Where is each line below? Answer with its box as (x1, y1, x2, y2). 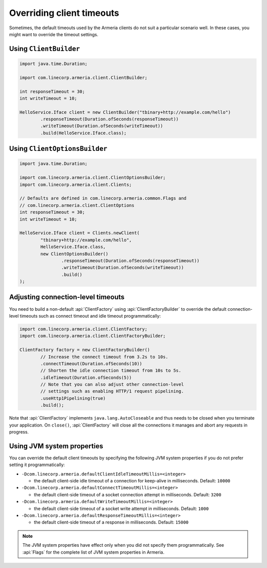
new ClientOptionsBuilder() (40, 251, 109, 257)
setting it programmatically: (9, 462, 65, 468)
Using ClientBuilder (9, 45, 80, 53)
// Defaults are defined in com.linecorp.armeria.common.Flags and (19, 195, 187, 201)
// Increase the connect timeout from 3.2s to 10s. (40, 354, 169, 360)
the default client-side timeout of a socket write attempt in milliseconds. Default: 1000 (34, 505, 209, 512)
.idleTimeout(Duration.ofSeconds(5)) (40, 375, 132, 380)
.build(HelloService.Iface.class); (40, 130, 127, 136)
